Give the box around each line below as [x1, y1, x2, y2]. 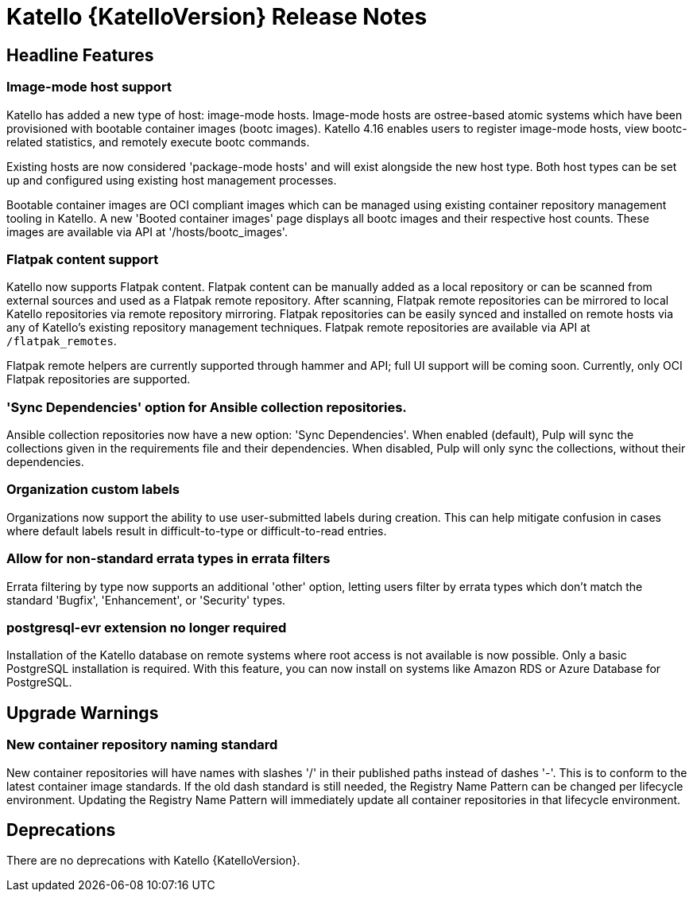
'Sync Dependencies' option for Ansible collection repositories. [6, 398, 407, 415]
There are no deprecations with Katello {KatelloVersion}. [6, 853, 300, 868]
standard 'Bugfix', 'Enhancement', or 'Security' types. [6, 593, 286, 607]
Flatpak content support [6, 251, 159, 267]
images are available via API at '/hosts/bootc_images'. [6, 224, 288, 239]
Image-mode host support [6, 79, 172, 95]
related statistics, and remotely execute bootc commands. [6, 134, 310, 149]
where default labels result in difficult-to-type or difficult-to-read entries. [6, 523, 387, 538]
